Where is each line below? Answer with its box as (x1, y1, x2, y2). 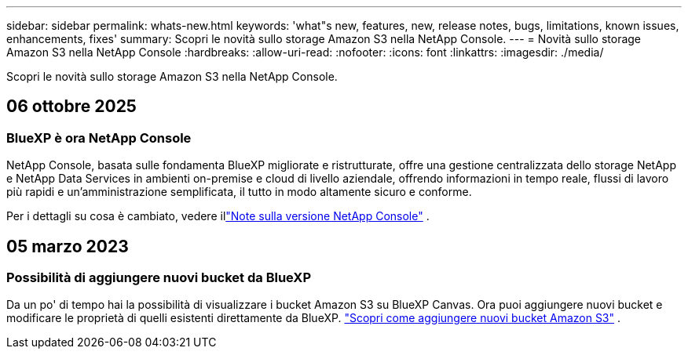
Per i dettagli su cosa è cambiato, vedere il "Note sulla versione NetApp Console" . (6, 209, 430, 223)
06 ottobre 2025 (6, 96, 137, 117)
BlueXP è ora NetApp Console (6, 129, 192, 146)
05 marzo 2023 (6, 236, 129, 256)
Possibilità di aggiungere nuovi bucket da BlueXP (6, 270, 312, 286)
